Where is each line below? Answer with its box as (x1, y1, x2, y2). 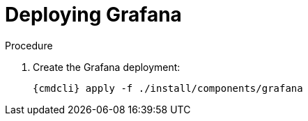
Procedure (5, 39, 53, 51)
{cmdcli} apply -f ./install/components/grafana (33, 82, 303, 94)
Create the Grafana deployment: (33, 60, 180, 73)
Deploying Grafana (5, 3, 182, 26)
